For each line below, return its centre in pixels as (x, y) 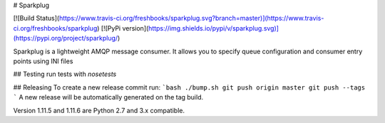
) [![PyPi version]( (123, 28)
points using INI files (43, 61)
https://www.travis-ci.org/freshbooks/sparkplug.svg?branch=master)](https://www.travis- (191, 18)
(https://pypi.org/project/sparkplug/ (66, 38)
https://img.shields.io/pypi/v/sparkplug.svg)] (214, 28)
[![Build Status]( (36, 18)
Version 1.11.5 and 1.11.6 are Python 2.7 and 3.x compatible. (99, 110)
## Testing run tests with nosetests (65, 74)
